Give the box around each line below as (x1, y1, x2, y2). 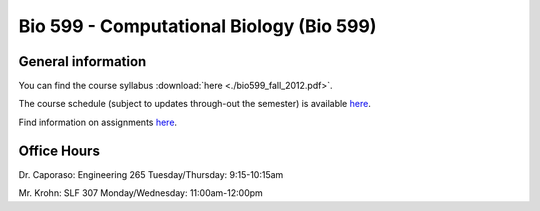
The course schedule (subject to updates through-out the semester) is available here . (18, 98, 372, 110)
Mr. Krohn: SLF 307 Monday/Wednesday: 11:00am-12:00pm (18, 187, 264, 199)
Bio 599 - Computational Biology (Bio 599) (18, 15, 377, 37)
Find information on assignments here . (18, 116, 178, 128)
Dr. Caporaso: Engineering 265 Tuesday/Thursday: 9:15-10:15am (18, 168, 284, 180)
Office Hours (18, 142, 100, 159)
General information (18, 53, 147, 70)
